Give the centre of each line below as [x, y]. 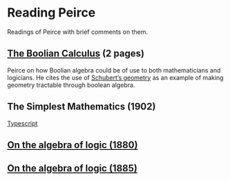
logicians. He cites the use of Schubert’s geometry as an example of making [115, 77]
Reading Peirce [51, 13]
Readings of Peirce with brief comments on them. [78, 32]
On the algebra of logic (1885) [73, 168]
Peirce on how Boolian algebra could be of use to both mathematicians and [114, 70]
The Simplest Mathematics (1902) [82, 107]
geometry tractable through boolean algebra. [71, 85]
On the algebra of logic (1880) [73, 145]
